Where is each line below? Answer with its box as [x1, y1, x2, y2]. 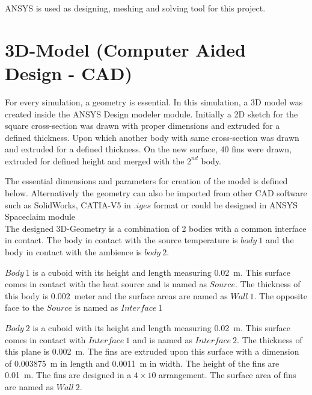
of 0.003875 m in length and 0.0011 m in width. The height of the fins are [5, 356, 280, 369]
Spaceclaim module [5, 210, 76, 223]
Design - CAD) [5, 60, 133, 85]
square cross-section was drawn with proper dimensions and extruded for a [5, 119, 280, 132]
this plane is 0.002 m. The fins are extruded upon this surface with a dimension [5, 345, 299, 358]
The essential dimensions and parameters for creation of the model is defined [5, 175, 288, 187]
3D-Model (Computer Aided [5, 37, 246, 61]
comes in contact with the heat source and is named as [5, 278, 207, 290]
